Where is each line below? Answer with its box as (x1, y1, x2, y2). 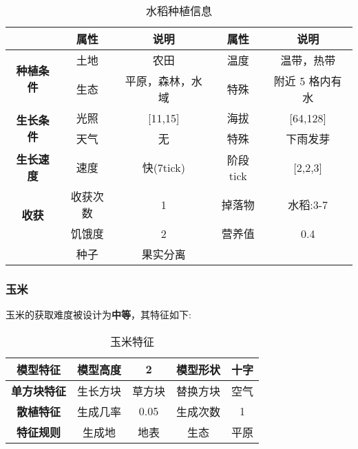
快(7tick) (142, 160, 185, 175)
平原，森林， (125, 73, 191, 89)
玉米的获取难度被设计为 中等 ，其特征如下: (6, 307, 191, 322)
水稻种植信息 (145, 3, 212, 19)
